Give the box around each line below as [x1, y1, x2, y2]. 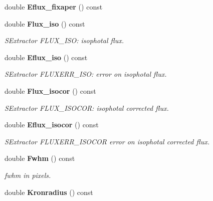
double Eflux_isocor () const [5, 119, 99, 130]
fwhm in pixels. [5, 169, 51, 180]
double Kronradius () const [5, 186, 93, 197]
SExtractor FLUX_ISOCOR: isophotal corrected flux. [5, 102, 169, 113]
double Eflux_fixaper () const [5, 2, 103, 12]
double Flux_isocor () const [5, 85, 96, 96]
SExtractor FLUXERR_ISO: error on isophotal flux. [5, 69, 167, 79]
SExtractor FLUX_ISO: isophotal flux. [5, 35, 124, 46]
